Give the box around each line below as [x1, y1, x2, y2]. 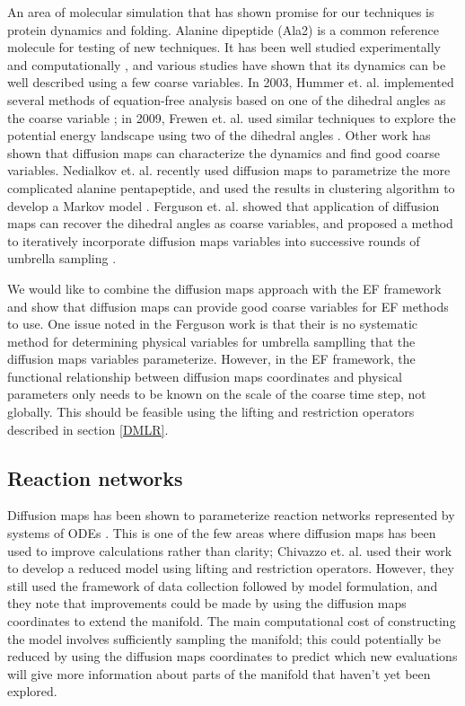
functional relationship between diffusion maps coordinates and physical [7, 366, 402, 385]
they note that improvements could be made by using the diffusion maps [7, 594, 407, 613]
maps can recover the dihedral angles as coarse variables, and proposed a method [7, 214, 453, 233]
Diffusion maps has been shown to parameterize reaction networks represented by [7, 506, 455, 525]
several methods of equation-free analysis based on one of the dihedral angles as [7, 90, 446, 109]
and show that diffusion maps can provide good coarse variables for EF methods [7, 296, 449, 315]
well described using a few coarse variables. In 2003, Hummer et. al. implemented [7, 73, 454, 92]
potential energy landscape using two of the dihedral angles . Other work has [7, 126, 431, 145]
